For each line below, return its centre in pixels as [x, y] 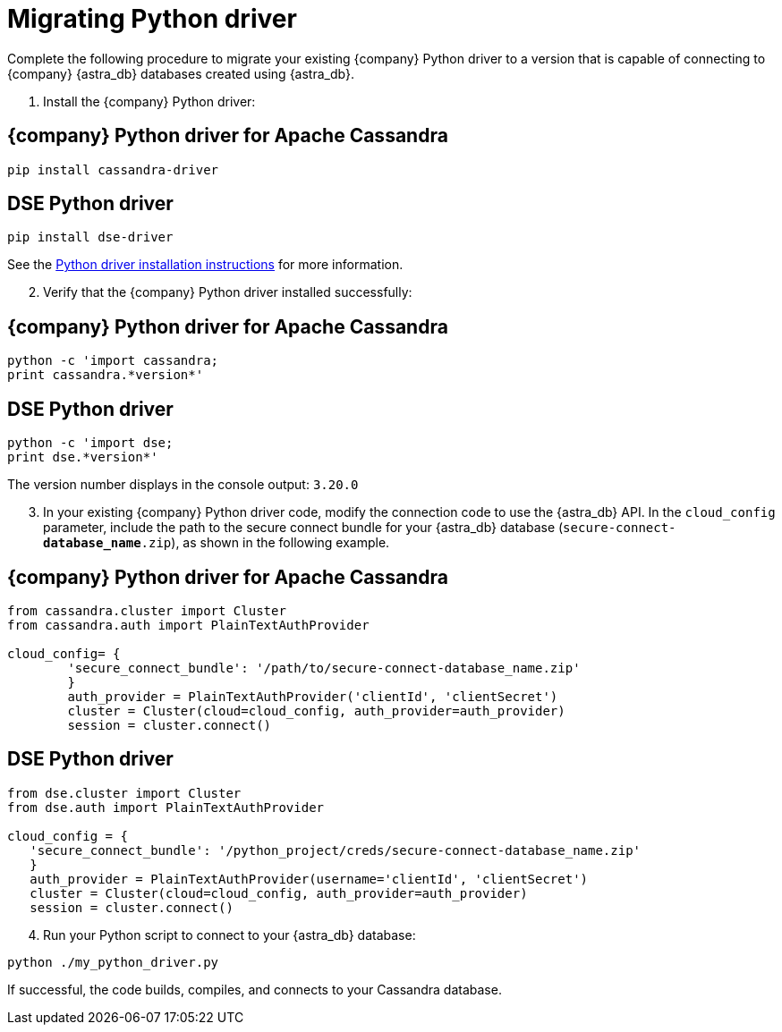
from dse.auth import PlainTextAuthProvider [166, 807]
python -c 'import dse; [90, 443]
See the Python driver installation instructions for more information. [205, 265]
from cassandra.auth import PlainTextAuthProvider [188, 625]
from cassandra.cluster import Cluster [147, 610]
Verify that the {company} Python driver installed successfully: [228, 292]
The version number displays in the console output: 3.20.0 [183, 485]
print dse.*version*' [83, 457]
